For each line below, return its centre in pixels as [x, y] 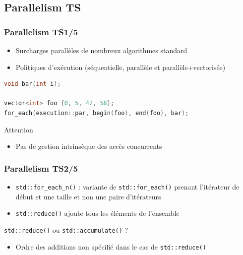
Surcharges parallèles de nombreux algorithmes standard [101, 50]
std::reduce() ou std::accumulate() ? [66, 229]
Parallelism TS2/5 [41, 168]
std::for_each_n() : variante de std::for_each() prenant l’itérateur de [127, 186]
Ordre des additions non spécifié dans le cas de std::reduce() [111, 246]
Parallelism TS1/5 [41, 32]
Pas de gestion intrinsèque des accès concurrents [89, 146]
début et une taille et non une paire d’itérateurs [88, 196]
